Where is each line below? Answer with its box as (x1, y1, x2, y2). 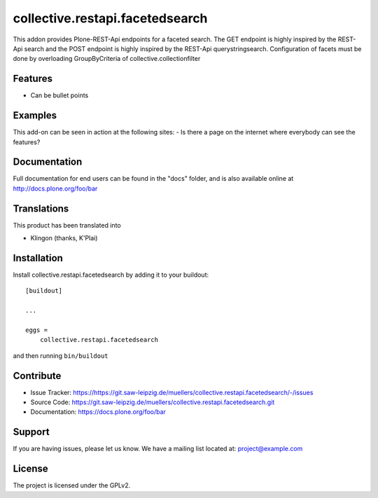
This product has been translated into (13, 221, 122, 229)
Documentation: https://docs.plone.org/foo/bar (30, 408, 166, 416)
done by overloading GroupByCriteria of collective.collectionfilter (13, 55, 201, 63)
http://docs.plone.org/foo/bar (13, 184, 98, 193)
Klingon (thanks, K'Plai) (30, 234, 98, 242)
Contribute (13, 370, 62, 382)
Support (13, 426, 50, 438)
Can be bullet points (30, 91, 89, 99)
